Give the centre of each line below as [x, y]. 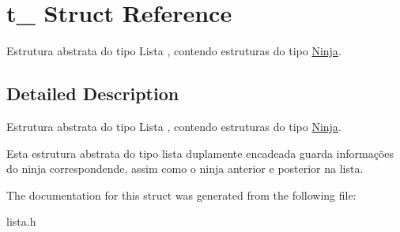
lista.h [21, 221]
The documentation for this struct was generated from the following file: [181, 195]
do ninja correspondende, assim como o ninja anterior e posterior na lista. [185, 168]
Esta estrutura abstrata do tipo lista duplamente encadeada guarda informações [200, 153]
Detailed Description [93, 94]
